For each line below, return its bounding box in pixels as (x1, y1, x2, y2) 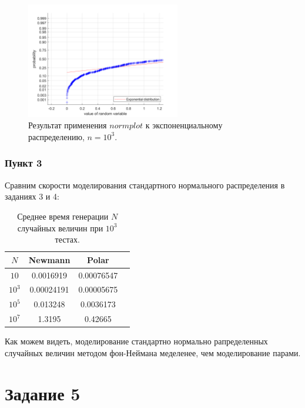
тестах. (55, 233, 80, 246)
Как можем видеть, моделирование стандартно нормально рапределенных (5, 335, 268, 347)
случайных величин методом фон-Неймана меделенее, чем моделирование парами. (5, 346, 301, 359)
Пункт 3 (5, 155, 42, 170)
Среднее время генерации (17, 210, 109, 222)
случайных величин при (17, 221, 103, 234)
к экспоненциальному (145, 119, 223, 131)
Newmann (28, 253, 71, 266)
